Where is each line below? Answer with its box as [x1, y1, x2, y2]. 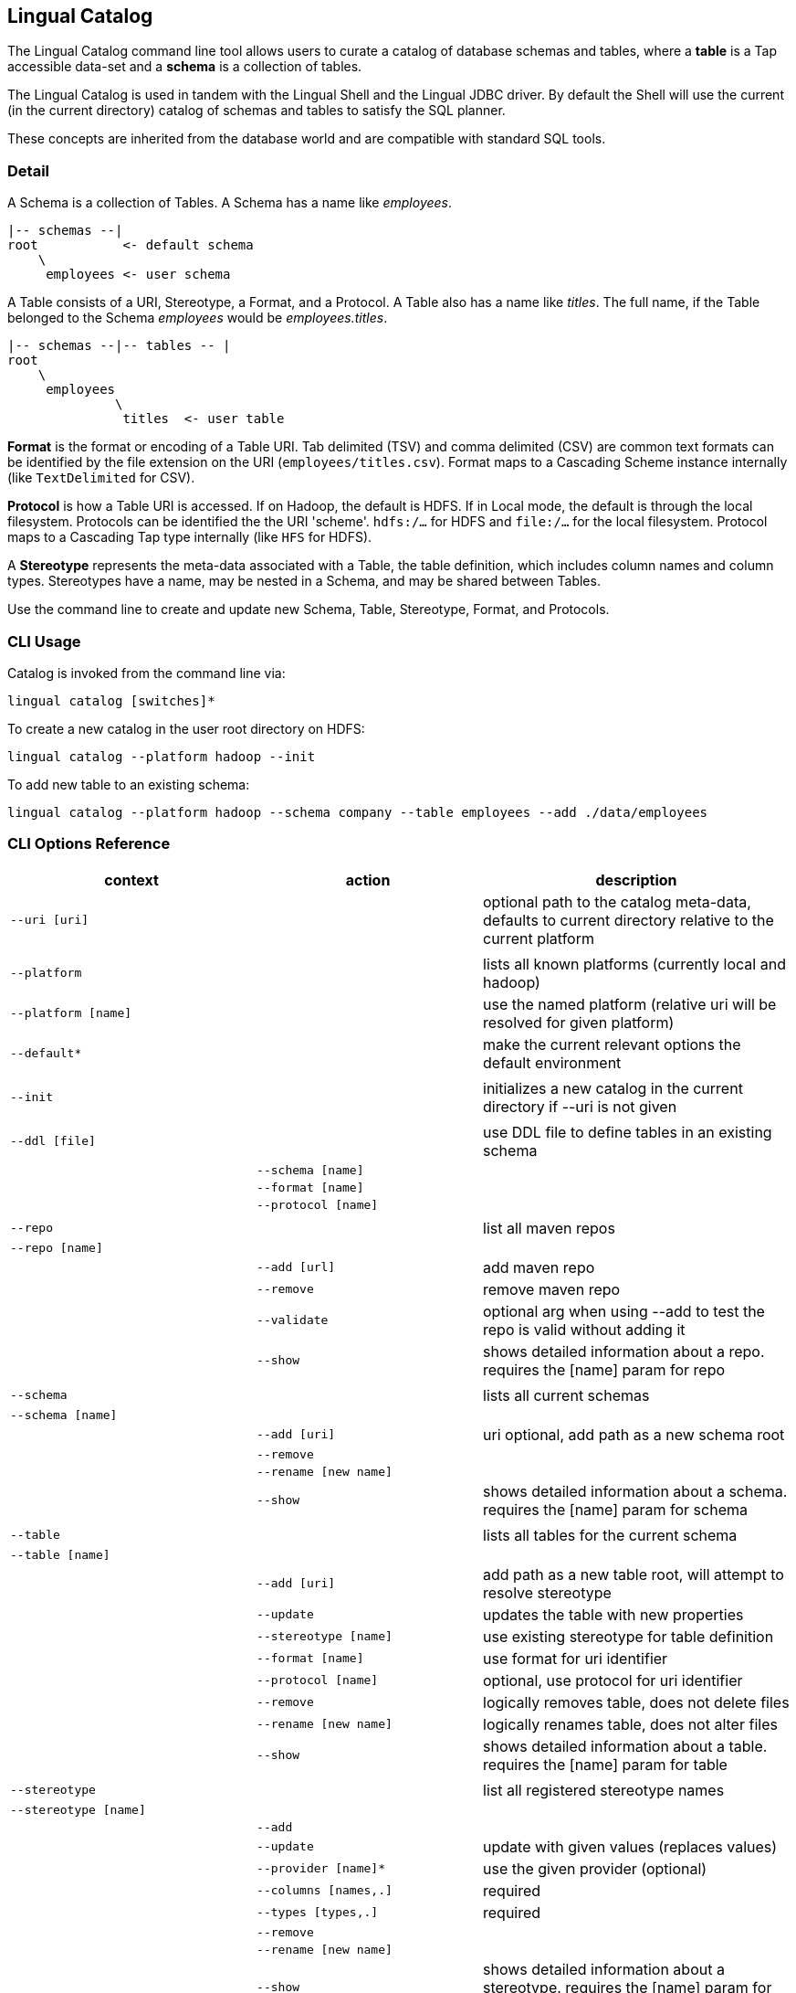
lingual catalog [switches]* [7, 693, 215, 708]
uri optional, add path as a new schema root [483, 1425, 785, 1444]
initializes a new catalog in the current [483, 1078, 743, 1097]
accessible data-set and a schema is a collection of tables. [7, 58, 362, 75]
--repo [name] [10, 1240, 103, 1255]
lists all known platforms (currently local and [483, 954, 786, 973]
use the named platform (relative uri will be [483, 994, 777, 1013]
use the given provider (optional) [483, 1859, 707, 1878]
